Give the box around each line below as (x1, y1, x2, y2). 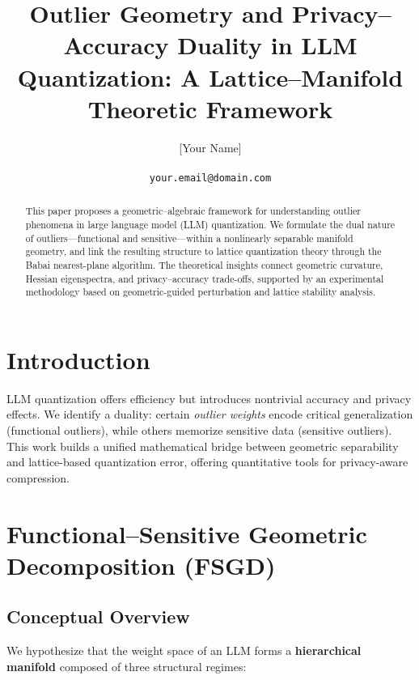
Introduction (6, 342, 150, 376)
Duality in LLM (177, 28, 358, 62)
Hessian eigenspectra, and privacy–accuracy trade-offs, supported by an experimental (25, 271, 384, 285)
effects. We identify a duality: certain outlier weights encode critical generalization (6, 406, 413, 423)
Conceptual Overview (6, 604, 190, 629)
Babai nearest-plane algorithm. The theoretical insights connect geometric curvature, (25, 257, 383, 271)
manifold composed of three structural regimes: (6, 657, 247, 674)
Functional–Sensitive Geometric (6, 516, 367, 550)
